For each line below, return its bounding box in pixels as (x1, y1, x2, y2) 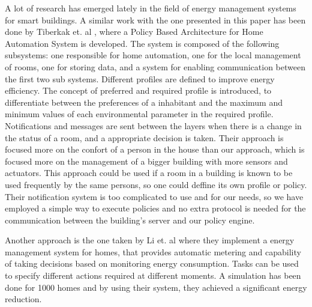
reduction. (5, 293, 42, 305)
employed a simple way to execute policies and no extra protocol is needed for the (5, 202, 306, 214)
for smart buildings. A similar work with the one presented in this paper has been (5, 13, 306, 26)
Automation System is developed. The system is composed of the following (5, 37, 280, 49)
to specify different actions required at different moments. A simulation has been (5, 269, 301, 282)
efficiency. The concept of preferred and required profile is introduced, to (5, 84, 272, 97)
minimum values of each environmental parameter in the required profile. (5, 108, 274, 120)
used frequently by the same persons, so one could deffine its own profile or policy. (5, 178, 307, 190)
